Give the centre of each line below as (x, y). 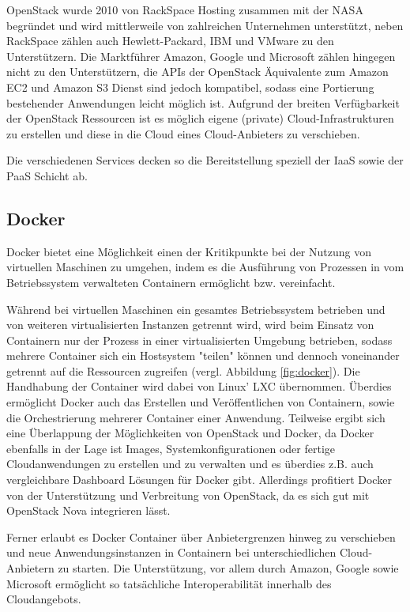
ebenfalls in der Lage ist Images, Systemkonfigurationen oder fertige (171, 448)
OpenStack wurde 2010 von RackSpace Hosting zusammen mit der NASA (185, 9)
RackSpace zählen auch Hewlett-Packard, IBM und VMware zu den (170, 41)
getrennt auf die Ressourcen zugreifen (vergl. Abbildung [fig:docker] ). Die (183, 370)
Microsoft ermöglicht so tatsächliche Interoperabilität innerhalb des (169, 583)
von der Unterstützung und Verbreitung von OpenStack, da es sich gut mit (188, 495)
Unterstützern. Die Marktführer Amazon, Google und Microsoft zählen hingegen (201, 56)
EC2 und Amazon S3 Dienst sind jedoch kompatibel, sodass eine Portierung (190, 87)
